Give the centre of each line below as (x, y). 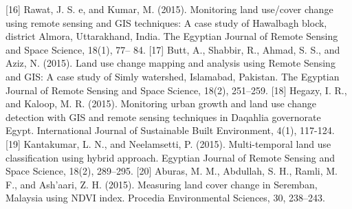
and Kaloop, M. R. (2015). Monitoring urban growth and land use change (161, 103)
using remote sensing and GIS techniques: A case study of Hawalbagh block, (166, 22)
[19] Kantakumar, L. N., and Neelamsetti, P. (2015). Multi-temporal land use (168, 143)
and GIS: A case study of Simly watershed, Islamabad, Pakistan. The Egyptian (173, 76)
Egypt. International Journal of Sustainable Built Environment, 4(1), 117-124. (170, 130)
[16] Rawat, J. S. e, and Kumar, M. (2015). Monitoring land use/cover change (169, 9)
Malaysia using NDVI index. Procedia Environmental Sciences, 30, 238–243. (165, 198)
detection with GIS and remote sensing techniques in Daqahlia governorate (163, 117)
